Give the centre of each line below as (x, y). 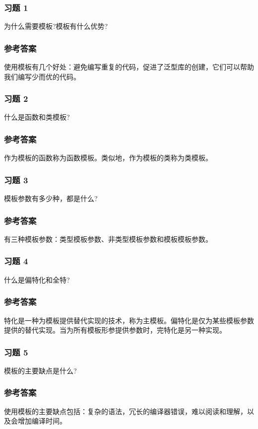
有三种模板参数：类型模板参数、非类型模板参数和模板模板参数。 (108, 239)
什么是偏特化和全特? (37, 279)
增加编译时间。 (42, 421)
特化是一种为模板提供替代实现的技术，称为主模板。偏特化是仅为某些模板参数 (129, 320)
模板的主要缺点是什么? (40, 370)
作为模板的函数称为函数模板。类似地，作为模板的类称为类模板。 (108, 158)
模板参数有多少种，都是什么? (51, 198)
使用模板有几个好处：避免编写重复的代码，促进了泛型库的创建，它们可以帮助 (129, 67)
